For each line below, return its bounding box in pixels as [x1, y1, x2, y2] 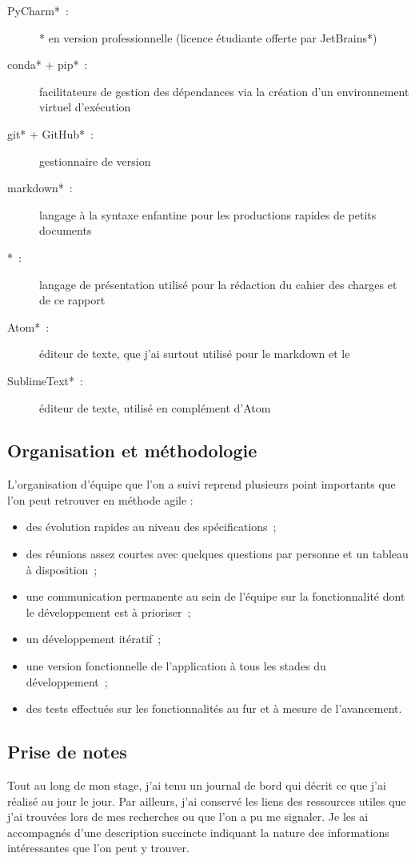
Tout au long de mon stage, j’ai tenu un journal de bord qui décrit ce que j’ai [7, 777, 386, 794]
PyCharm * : [7, 2, 69, 18]
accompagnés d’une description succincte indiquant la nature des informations [7, 823, 389, 840]
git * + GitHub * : [7, 125, 94, 142]
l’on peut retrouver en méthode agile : [7, 491, 194, 508]
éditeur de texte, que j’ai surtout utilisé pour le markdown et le [39, 345, 350, 362]
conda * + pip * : [7, 56, 88, 73]
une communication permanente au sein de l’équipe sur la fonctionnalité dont [26, 588, 405, 605]
